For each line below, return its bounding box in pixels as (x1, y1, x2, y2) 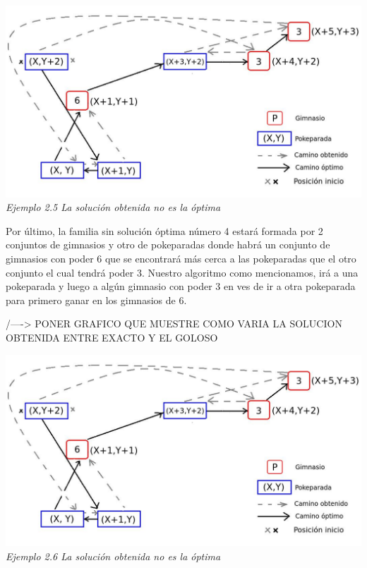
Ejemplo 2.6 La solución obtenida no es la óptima (6, 548, 221, 563)
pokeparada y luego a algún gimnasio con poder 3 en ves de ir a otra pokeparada (6, 279, 356, 294)
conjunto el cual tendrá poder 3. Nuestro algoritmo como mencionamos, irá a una (6, 265, 359, 279)
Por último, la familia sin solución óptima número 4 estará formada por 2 (6, 223, 323, 238)
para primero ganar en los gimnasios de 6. (6, 292, 187, 307)
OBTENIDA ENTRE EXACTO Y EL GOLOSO (6, 330, 218, 345)
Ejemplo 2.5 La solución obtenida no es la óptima (6, 200, 221, 214)
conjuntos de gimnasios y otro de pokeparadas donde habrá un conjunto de (6, 237, 330, 252)
